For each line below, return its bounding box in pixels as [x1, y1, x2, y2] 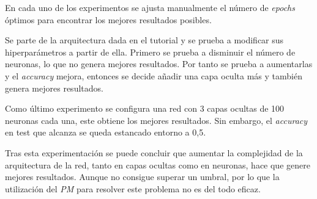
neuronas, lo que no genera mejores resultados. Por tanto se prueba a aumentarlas [5, 57, 313, 70]
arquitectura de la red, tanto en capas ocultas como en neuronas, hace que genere [5, 158, 310, 171]
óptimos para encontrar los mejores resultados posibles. [5, 13, 212, 26]
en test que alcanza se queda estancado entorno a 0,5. [5, 126, 206, 139]
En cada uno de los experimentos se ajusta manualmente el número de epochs [5, 1, 295, 13]
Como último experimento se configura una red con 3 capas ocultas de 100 [5, 102, 285, 115]
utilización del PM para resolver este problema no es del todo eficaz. [5, 182, 261, 195]
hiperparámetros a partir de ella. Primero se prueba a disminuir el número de [5, 45, 296, 58]
